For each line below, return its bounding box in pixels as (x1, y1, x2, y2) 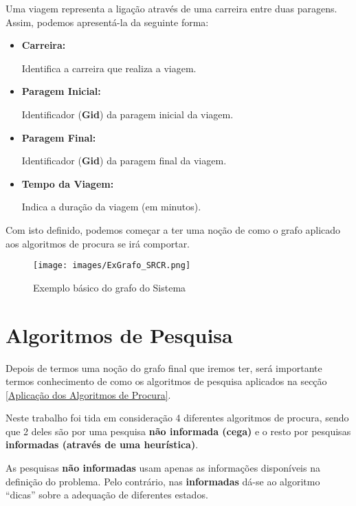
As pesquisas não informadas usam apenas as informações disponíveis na (5, 461, 320, 475)
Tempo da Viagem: (21, 176, 114, 190)
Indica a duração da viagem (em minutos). (21, 199, 201, 214)
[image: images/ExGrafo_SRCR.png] (33, 261, 191, 271)
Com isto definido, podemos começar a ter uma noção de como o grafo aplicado (5, 222, 341, 236)
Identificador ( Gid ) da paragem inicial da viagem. (21, 107, 234, 121)
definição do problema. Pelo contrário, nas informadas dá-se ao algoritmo (5, 474, 320, 488)
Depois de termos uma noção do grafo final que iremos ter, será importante (5, 360, 322, 375)
